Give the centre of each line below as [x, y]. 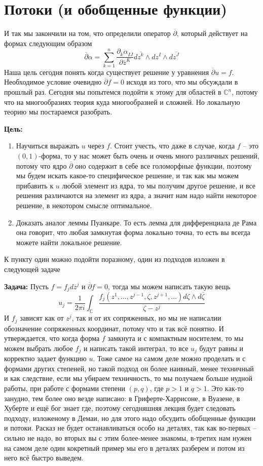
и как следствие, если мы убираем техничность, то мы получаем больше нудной [128, 378]
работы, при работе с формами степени [65, 388]
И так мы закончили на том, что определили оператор [87, 33]
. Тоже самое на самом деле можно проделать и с [169, 358]
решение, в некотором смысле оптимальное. [84, 205]
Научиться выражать [48, 146]
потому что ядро [41, 165]
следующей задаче [32, 269]
